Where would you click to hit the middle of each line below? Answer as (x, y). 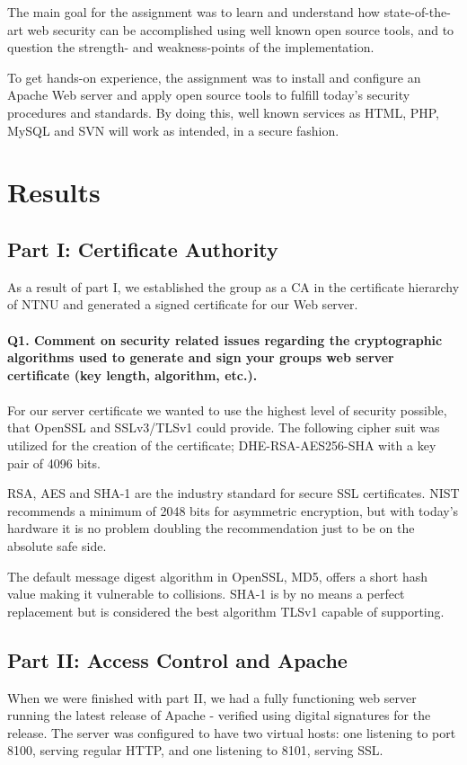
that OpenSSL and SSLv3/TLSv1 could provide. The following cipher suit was (224, 427)
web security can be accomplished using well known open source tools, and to (241, 29)
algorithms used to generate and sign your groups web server (201, 357)
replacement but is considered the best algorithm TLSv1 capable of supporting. (226, 611)
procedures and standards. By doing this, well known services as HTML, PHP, (223, 112)
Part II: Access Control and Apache (177, 659)
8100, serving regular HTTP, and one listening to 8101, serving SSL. (195, 750)
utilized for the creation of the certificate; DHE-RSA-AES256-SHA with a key (222, 445)
